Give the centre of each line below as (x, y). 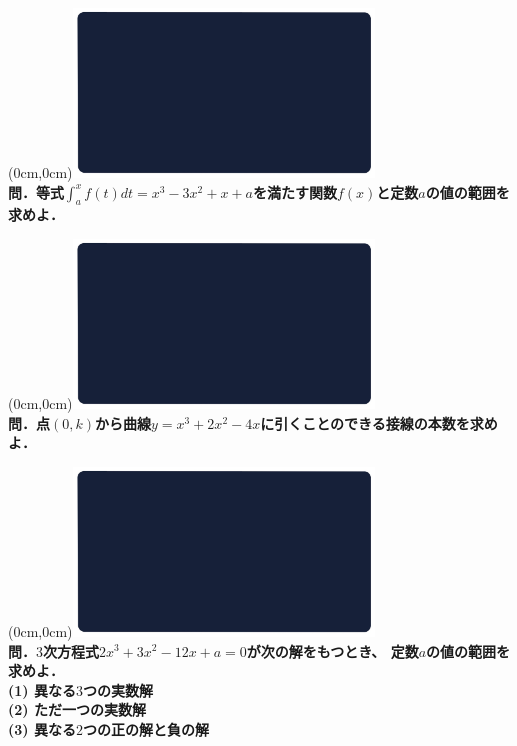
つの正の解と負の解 (145, 728)
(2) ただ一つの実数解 (77, 709)
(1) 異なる (42, 689)
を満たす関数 (294, 191)
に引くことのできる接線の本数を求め (379, 422)
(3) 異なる (42, 728)
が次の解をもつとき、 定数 (332, 650)
